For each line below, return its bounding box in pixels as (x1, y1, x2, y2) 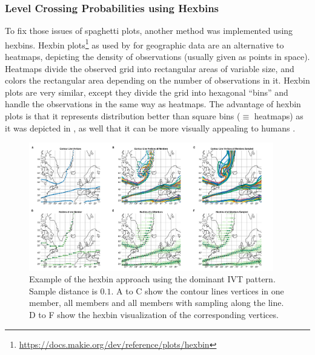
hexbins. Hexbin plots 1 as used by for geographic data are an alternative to (5, 36, 284, 51)
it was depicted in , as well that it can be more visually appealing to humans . (5, 121, 296, 134)
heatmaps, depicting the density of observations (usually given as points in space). (5, 50, 310, 63)
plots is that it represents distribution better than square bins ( (5, 110, 240, 122)
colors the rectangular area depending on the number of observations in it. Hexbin (5, 74, 310, 87)
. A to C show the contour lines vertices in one (111, 284, 284, 297)
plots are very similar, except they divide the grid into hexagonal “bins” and (5, 85, 288, 98)
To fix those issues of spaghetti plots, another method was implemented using (5, 24, 293, 37)
